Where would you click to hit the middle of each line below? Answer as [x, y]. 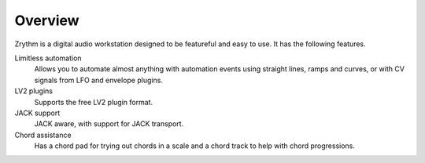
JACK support [37, 113]
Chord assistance [43, 135]
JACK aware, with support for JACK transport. [109, 124]
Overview [47, 20]
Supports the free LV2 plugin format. [94, 102]
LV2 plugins [33, 91]
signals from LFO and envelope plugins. [98, 80]
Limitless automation [48, 58]
